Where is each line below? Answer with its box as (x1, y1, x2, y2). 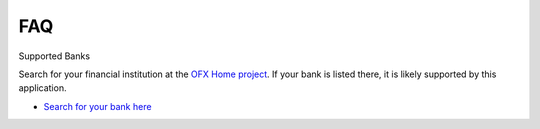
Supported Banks (18, 50, 90, 62)
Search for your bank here (43, 100, 152, 112)
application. (18, 82, 67, 94)
